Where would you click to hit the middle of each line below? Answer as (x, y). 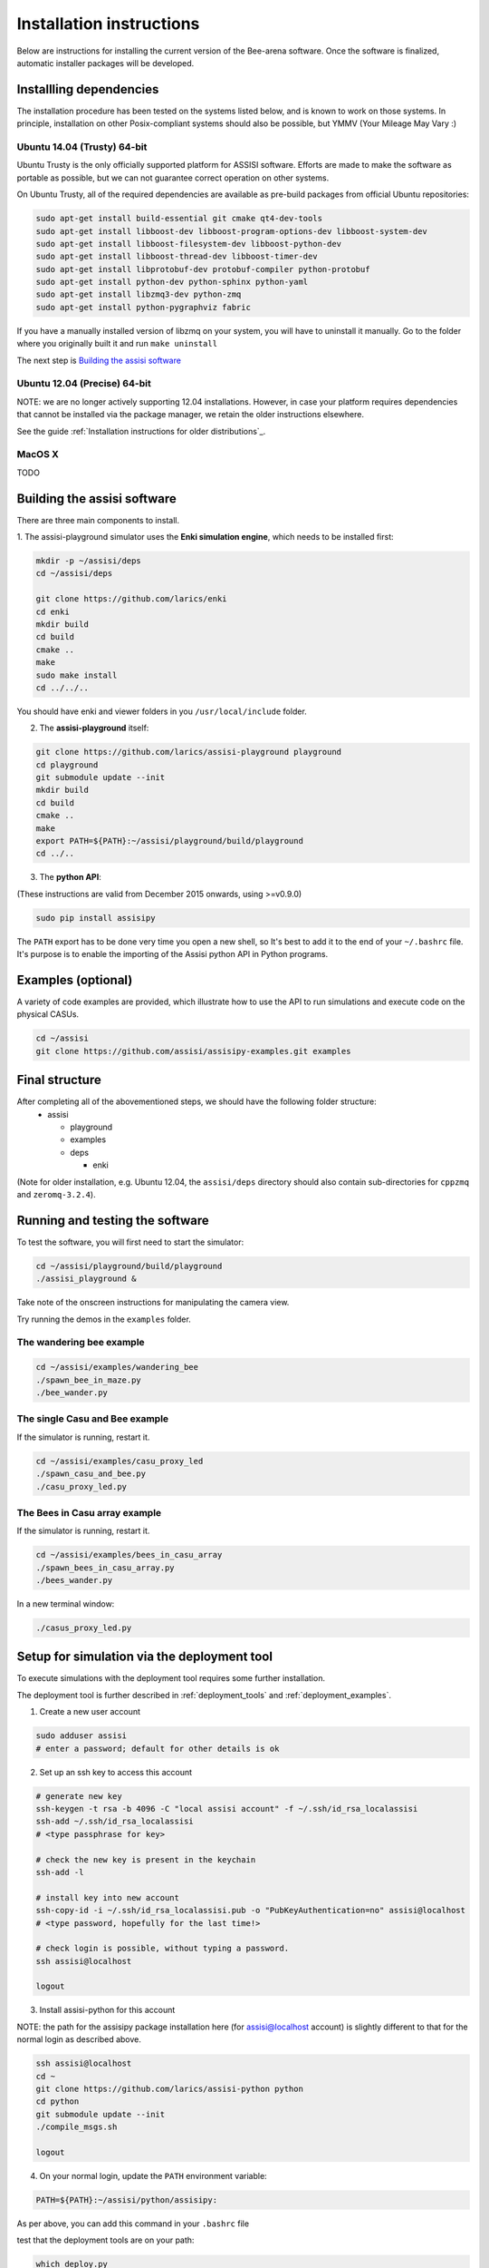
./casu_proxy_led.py (81, 1486)
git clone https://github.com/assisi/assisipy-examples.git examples (193, 1051)
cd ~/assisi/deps (74, 573)
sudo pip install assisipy (96, 918)
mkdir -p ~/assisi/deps (89, 561)
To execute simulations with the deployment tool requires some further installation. (171, 1678)
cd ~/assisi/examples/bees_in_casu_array (129, 1555)
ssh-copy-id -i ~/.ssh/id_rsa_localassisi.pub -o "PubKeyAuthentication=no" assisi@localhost (251, 1911)
